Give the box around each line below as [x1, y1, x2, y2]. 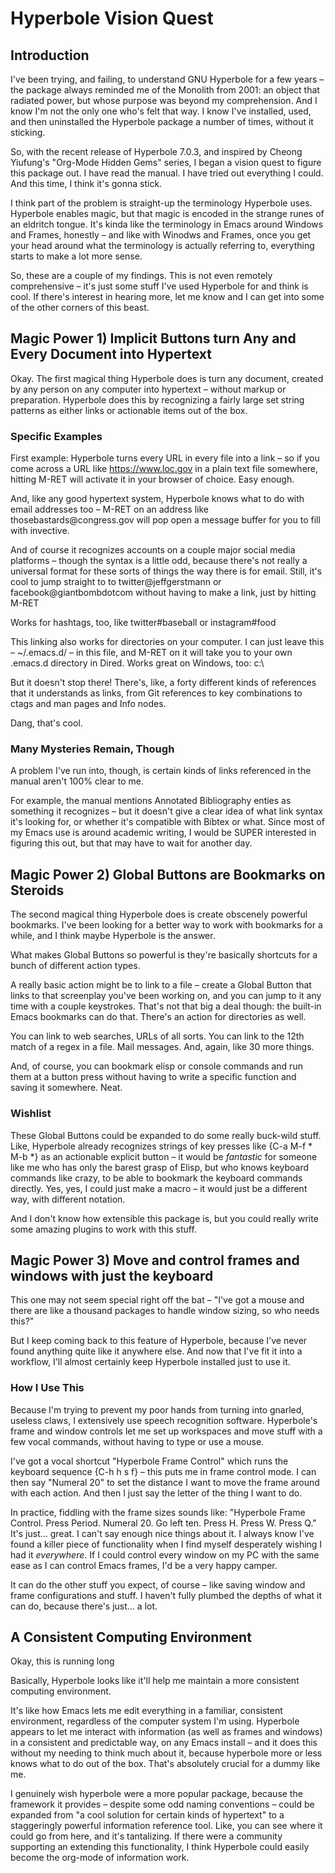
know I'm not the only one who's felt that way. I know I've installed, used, [10, 105, 312, 117]
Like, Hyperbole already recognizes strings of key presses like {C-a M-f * [10, 1140, 313, 1152]
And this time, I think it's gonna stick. [10, 178, 163, 189]
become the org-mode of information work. [10, 1852, 190, 1864]
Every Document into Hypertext [10, 346, 212, 363]
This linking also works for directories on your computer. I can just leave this [10, 636, 325, 648]
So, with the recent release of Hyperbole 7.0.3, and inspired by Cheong [10, 146, 303, 157]
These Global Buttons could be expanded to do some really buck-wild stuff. [10, 1129, 322, 1141]
